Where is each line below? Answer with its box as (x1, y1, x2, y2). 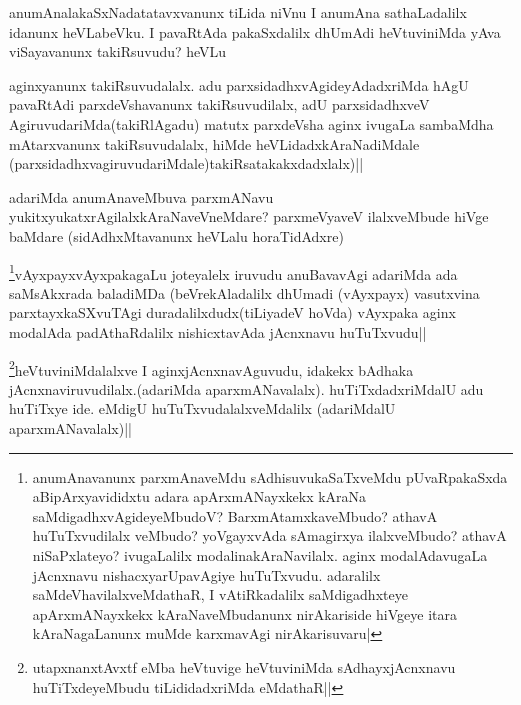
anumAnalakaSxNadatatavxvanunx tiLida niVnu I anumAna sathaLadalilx (9, 2, 467, 22)
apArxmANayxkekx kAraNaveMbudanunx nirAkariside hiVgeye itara (32, 603, 458, 624)
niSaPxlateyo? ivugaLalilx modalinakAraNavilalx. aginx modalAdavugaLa (32, 544, 488, 565)
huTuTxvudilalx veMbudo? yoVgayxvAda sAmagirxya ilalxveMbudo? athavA (32, 525, 507, 546)
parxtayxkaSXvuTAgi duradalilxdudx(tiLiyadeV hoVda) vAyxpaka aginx (9, 302, 456, 323)
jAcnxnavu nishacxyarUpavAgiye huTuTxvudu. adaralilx (32, 564, 381, 585)
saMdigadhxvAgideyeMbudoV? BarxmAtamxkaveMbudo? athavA (32, 505, 438, 526)
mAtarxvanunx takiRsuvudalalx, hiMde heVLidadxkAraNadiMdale (9, 133, 420, 154)
